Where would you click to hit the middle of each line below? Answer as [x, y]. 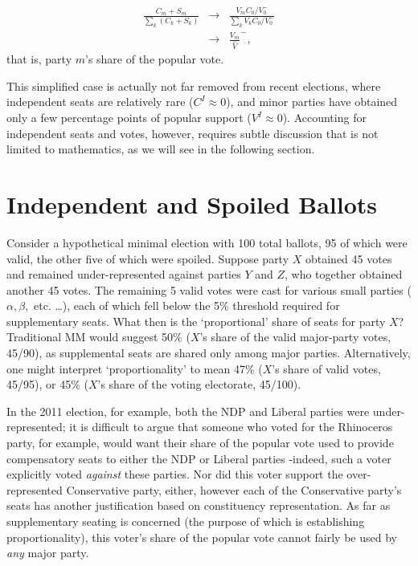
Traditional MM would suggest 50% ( [98, 337]
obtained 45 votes [348, 258]
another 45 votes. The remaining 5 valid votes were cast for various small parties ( [209, 289]
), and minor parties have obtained [312, 102]
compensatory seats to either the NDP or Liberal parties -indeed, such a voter [199, 458]
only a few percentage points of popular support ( [129, 118]
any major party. [48, 553]
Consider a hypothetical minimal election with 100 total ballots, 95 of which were [207, 242]
